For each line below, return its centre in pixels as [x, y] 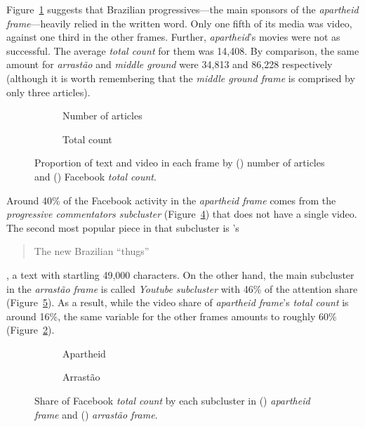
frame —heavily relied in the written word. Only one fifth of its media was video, [179, 23]
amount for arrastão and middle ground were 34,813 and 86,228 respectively [170, 64]
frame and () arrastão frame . [96, 414]
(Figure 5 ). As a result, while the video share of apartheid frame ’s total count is [178, 302]
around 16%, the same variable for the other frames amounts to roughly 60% [172, 316]
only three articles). [48, 92]
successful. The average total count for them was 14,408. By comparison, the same [183, 50]
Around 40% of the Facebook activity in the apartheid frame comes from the [171, 200]
